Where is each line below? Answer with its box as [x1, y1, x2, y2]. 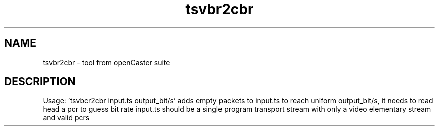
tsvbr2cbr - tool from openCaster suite [43, 58, 170, 67]
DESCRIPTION [4, 75, 76, 88]
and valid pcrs [43, 113, 90, 122]
